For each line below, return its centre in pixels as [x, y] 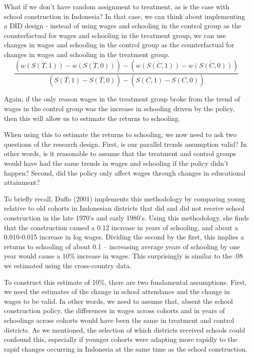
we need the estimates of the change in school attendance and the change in [117, 291]
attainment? [22, 182]
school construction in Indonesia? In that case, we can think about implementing [125, 16]
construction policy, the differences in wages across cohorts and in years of [115, 310]
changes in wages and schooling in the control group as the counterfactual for [119, 45]
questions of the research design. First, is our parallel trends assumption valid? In [126, 144]
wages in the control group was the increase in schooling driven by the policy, [119, 109]
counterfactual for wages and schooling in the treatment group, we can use [115, 35]
